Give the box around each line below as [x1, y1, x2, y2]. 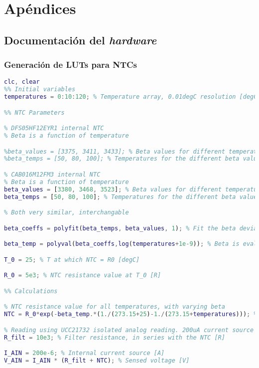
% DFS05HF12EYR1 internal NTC [4, 125, 104, 132]
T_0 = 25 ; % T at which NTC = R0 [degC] [4, 256, 140, 263]
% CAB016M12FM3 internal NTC [4, 171, 101, 178]
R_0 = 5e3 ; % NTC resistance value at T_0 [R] [4, 272, 161, 279]
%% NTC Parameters [4, 109, 65, 116]
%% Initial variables [4, 86, 76, 93]
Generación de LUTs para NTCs [4, 58, 137, 71]
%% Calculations [4, 287, 58, 295]
